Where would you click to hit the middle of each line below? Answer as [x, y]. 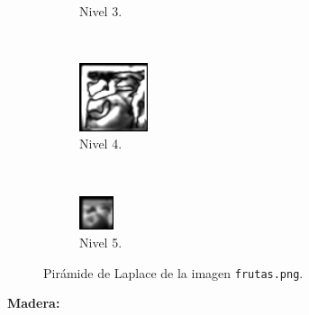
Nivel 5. [101, 243]
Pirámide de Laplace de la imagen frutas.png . [173, 272]
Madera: [34, 303]
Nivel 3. [101, 11]
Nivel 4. [101, 144]
